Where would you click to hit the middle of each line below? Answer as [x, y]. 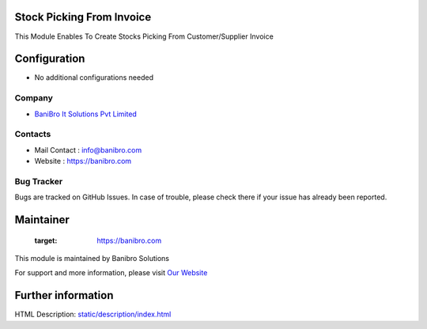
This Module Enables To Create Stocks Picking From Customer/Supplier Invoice [144, 36]
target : [46, 240]
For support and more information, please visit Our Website [111, 273]
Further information [64, 295]
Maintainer [42, 220]
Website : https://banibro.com [83, 161]
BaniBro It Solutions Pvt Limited [86, 114]
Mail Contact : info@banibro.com [88, 149]
